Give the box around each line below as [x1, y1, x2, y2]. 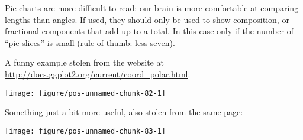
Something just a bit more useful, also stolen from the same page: [5, 106, 243, 118]
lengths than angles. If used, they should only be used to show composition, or [5, 13, 289, 25]
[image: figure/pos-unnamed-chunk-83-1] [5, 126, 166, 135]
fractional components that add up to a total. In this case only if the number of [5, 25, 294, 37]
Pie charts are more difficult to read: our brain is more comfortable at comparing [5, 2, 299, 14]
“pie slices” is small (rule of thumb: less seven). [5, 36, 175, 48]
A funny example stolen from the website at [5, 56, 164, 69]
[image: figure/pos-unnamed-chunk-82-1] [5, 89, 166, 97]
